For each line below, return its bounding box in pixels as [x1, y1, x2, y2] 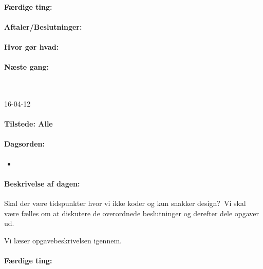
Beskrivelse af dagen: [4, 178, 80, 189]
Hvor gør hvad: [4, 41, 59, 52]
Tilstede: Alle [4, 118, 53, 129]
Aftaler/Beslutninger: [4, 21, 82, 32]
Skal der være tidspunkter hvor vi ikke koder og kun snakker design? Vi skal [4, 197, 246, 208]
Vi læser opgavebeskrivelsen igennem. [4, 235, 122, 245]
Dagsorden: [4, 138, 45, 149]
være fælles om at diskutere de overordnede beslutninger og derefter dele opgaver [4, 208, 259, 218]
